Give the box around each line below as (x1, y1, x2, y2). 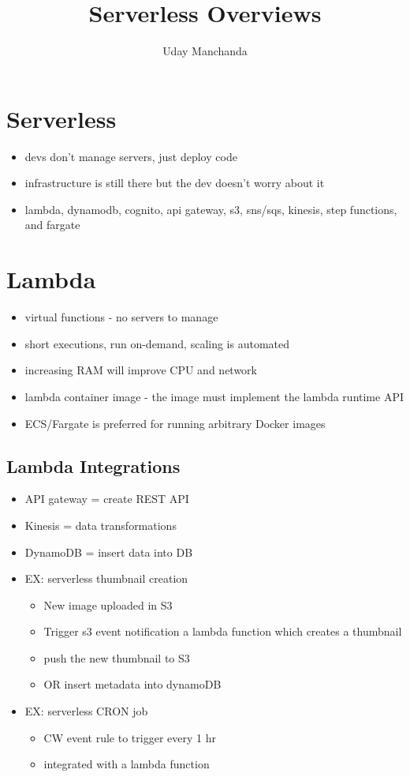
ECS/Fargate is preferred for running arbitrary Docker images (24, 415, 326, 431)
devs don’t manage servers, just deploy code (24, 148, 237, 164)
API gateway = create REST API (24, 490, 189, 507)
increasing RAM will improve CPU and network (24, 362, 257, 378)
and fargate (24, 216, 80, 233)
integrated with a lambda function (43, 756, 210, 772)
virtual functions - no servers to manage (24, 309, 218, 325)
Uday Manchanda (162, 43, 248, 59)
